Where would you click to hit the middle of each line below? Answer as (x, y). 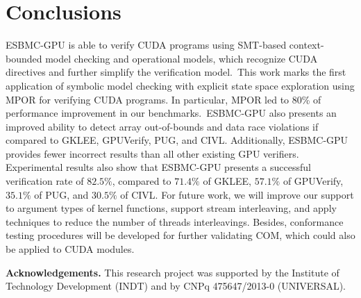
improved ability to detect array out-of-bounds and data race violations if (162, 126)
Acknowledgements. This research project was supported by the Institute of (173, 272)
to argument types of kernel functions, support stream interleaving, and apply (171, 208)
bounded (24, 58)
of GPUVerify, (313, 181)
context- (307, 45)
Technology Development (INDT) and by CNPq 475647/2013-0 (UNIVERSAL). (176, 286)
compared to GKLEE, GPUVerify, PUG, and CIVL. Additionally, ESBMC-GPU (177, 140)
